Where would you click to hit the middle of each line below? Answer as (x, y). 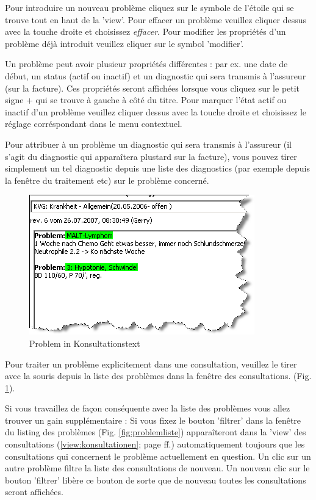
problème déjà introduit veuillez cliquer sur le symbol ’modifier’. (124, 43)
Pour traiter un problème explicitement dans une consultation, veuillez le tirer (151, 364)
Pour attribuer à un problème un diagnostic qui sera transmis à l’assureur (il (149, 144)
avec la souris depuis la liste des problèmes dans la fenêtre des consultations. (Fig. (158, 376)
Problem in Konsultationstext (85, 343)
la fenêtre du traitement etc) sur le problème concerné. (107, 180)
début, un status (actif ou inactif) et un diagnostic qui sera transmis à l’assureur (156, 75)
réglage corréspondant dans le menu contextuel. (94, 124)
